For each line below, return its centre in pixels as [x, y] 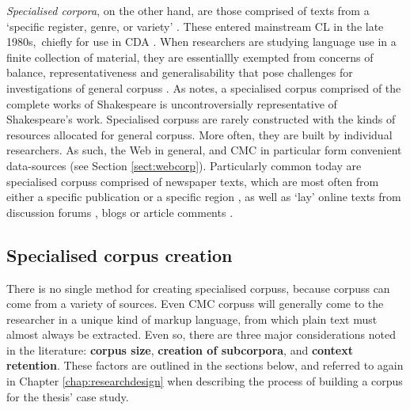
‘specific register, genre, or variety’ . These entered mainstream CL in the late [195, 26]
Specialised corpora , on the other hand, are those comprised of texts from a [188, 10]
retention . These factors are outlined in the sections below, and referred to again [205, 365]
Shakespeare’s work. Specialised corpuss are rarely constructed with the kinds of [201, 119]
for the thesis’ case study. [68, 396]
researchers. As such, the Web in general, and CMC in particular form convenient [204, 150]
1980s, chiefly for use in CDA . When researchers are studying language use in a [201, 42]
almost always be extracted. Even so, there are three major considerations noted [201, 334]
